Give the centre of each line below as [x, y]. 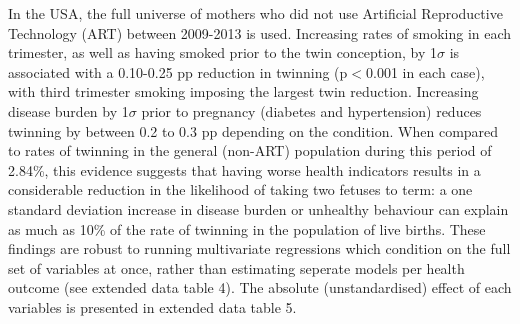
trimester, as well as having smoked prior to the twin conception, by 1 [222, 52]
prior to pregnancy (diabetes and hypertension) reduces [311, 110]
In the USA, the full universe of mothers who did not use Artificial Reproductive [255, 13]
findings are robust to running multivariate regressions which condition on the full [259, 248]
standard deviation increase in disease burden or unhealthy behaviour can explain [258, 208]
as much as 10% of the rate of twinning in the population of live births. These [247, 228]
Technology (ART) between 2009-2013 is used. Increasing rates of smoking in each [260, 32]
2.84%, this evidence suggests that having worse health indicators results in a [244, 169]
